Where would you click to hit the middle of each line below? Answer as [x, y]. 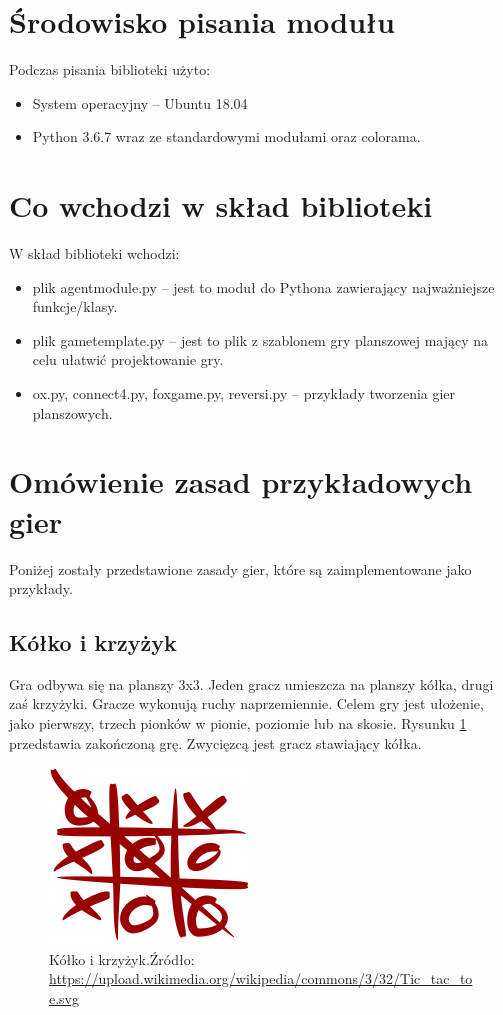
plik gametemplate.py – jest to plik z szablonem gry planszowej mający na [260, 339]
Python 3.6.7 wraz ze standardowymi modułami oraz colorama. [226, 136]
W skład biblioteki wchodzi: [94, 253]
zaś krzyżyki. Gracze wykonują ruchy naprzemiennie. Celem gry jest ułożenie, [246, 703]
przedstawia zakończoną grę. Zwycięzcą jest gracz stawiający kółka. [215, 742]
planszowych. [72, 412]
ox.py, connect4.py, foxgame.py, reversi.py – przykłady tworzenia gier [244, 393]
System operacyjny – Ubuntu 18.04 [140, 102]
